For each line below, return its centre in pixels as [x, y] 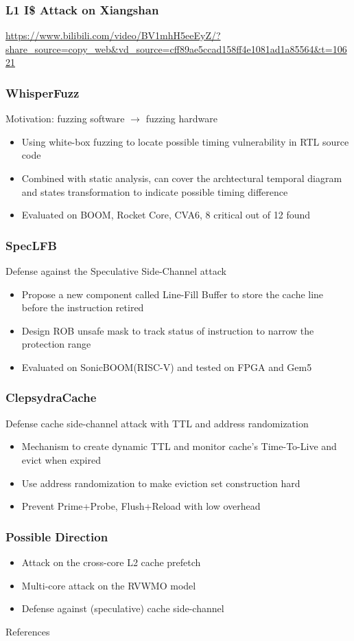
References [28, 631]
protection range [56, 344]
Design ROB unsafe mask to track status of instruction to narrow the [168, 330]
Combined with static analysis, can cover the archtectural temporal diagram [182, 178]
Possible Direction [57, 536]
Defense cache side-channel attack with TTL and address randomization [157, 423]
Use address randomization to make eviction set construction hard [161, 483]
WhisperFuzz [43, 92]
